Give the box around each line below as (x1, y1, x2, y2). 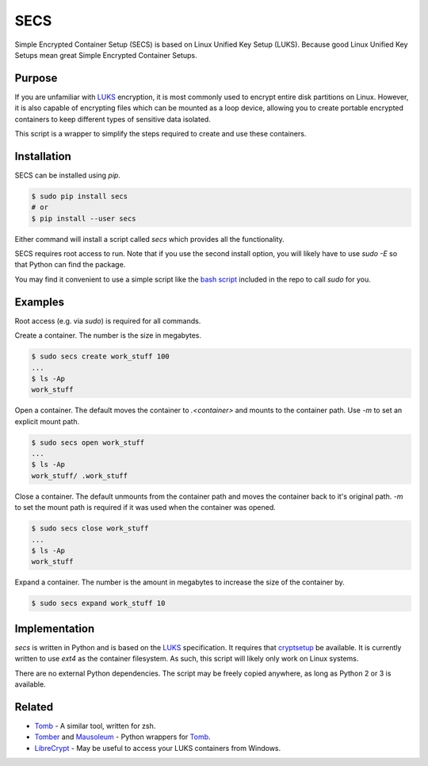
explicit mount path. (14, 416, 79, 426)
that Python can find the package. (14, 260, 126, 270)
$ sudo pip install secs (31, 191, 128, 201)
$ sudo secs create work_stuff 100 (31, 352, 170, 361)
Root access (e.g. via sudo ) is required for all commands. (14, 316, 201, 325)
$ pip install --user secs (31, 214, 136, 223)
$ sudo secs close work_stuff (31, 524, 149, 533)
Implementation (14, 622, 95, 635)
